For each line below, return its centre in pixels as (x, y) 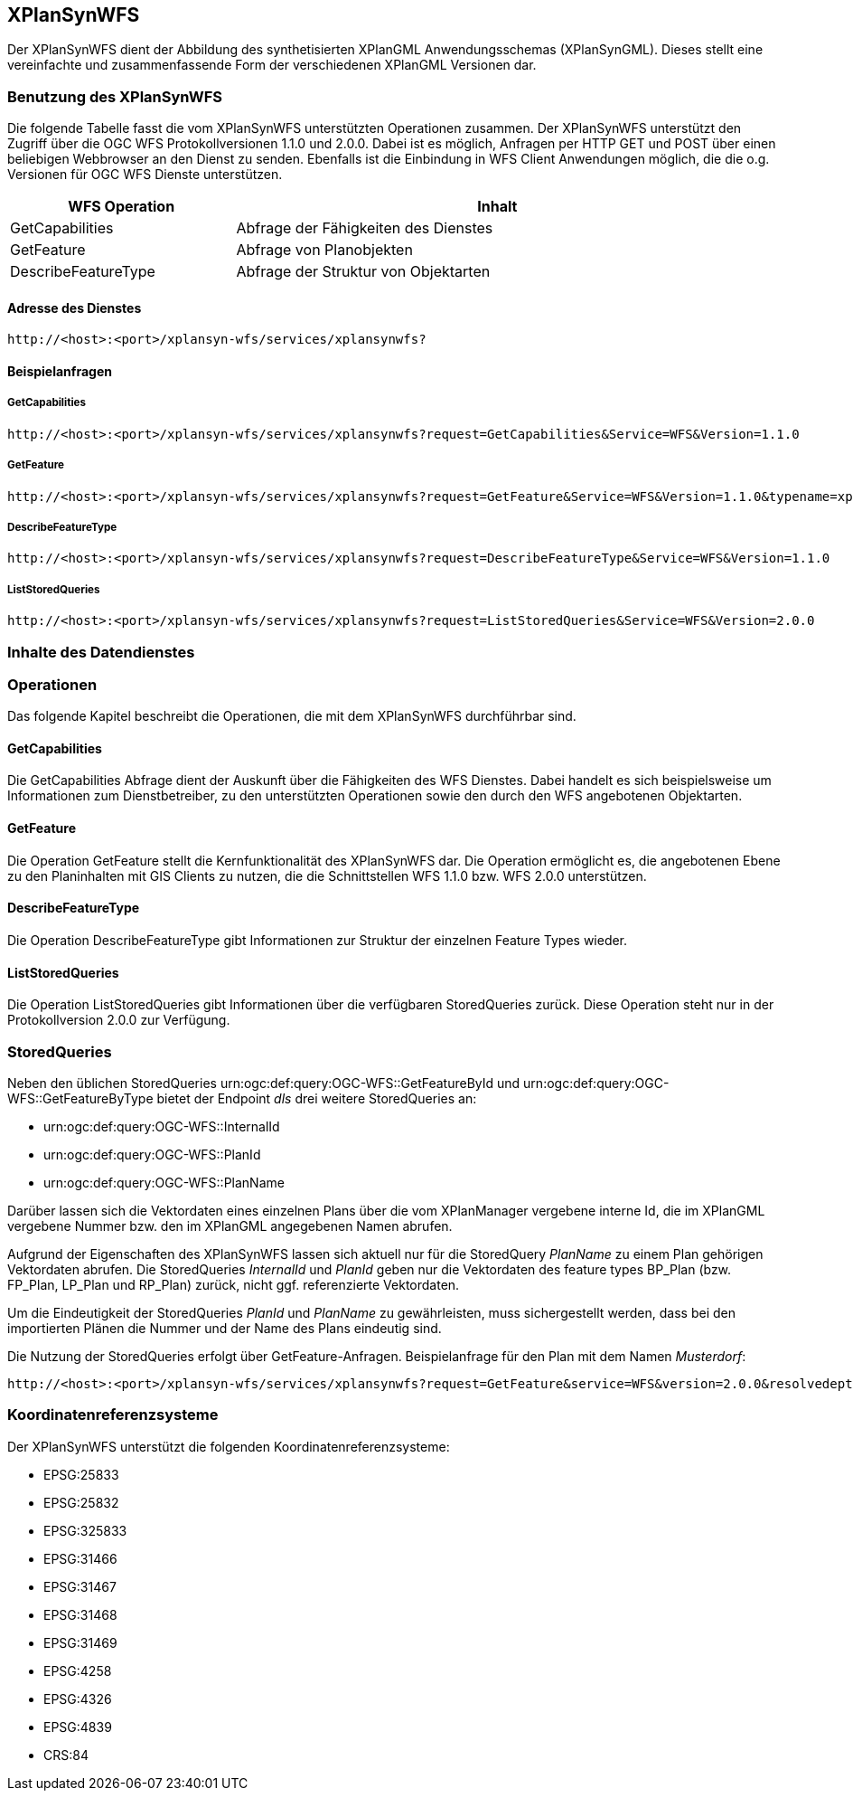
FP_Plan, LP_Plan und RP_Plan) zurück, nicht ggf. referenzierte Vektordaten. (234, 1284)
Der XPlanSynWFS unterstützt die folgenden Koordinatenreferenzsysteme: (229, 1446)
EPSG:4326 (78, 1699)
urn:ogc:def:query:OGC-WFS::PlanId (152, 1154)
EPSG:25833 (81, 1474)
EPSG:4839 (78, 1727)
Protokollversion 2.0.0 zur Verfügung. (119, 1020)
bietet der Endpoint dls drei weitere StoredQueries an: (317, 1098)
